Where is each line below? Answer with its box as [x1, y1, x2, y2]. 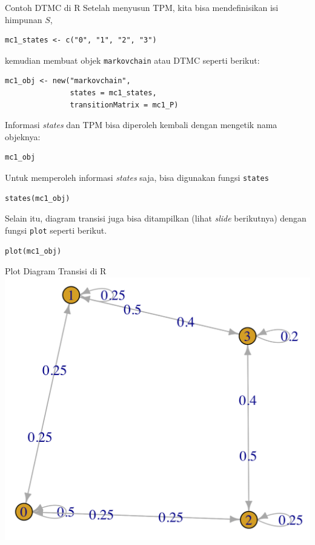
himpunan [5, 13, 42, 25]
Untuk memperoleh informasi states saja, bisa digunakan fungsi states [5, 171, 269, 183]
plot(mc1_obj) [5, 246, 62, 256]
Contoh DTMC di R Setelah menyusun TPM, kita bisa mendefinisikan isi [5, 1, 279, 13]
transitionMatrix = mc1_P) [70, 100, 179, 109]
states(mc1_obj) [5, 194, 70, 203]
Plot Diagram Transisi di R [5, 265, 107, 277]
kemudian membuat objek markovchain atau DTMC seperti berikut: [5, 53, 260, 66]
